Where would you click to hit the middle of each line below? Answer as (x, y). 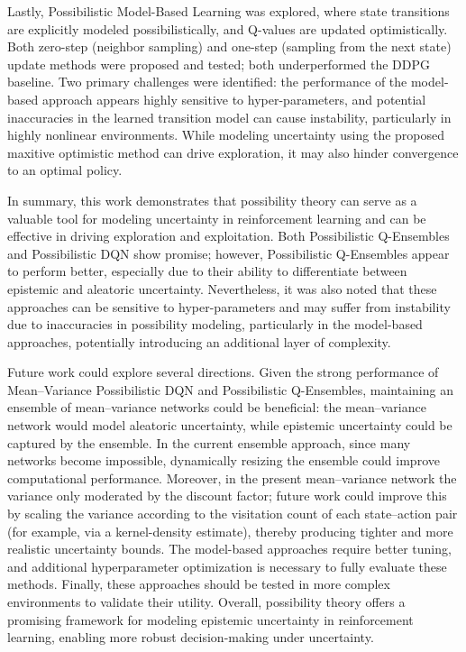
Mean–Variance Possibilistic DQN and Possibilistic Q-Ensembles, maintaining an (230, 389)
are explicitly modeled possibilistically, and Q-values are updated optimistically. (228, 28)
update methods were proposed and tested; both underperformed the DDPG (219, 64)
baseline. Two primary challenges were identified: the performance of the (207, 82)
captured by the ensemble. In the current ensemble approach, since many (209, 442)
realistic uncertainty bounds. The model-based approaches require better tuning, (229, 549)
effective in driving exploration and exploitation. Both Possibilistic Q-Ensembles (228, 236)
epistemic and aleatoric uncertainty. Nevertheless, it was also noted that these (222, 288)
